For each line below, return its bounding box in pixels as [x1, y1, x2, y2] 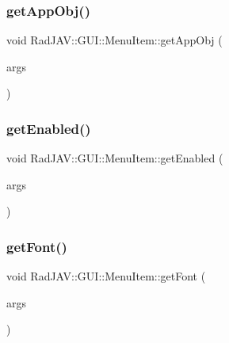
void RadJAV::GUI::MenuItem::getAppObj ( [6, 32, 223, 48]
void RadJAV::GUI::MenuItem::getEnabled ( [6, 150, 223, 166]
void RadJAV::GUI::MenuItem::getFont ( [6, 268, 206, 284]
